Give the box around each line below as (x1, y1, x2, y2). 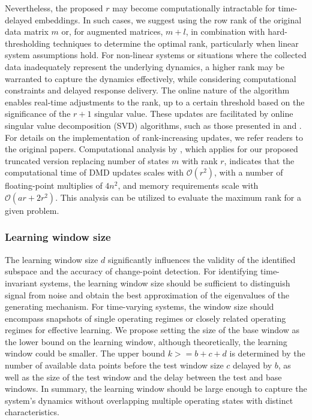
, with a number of (214, 166, 283, 179)
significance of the (5, 107, 71, 120)
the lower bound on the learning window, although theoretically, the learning (5, 335, 287, 348)
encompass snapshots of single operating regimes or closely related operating (5, 312, 286, 324)
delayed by (233, 359, 272, 371)
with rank (182, 154, 218, 167)
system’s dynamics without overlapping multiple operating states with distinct (5, 394, 293, 406)
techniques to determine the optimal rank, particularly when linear (53, 37, 299, 49)
